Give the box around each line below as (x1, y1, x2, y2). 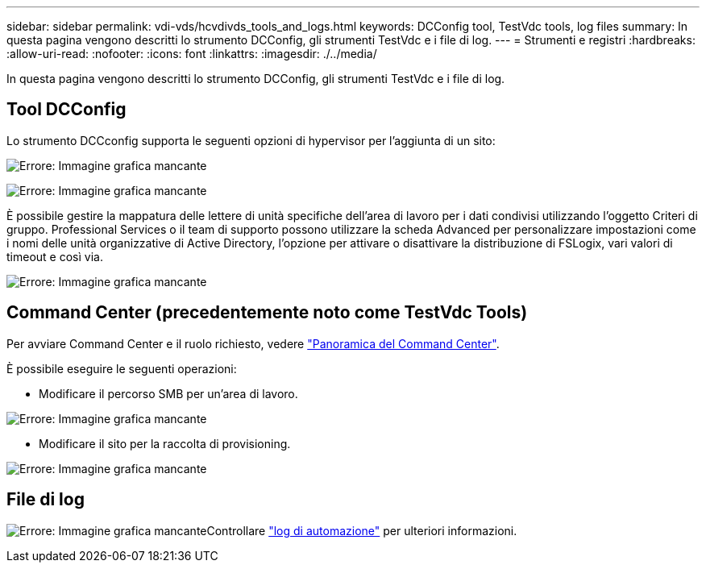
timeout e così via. (6, 249, 103, 264)
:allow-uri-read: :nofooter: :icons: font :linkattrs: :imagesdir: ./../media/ (6, 47, 377, 60)
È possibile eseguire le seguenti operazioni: (6, 361, 237, 376)
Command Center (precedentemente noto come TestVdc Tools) (6, 302, 528, 323)
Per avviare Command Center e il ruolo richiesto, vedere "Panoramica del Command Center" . (6, 336, 500, 351)
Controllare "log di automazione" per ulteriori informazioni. (206, 523, 517, 538)
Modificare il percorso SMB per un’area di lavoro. (39, 386, 298, 401)
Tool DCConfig (6, 99, 127, 120)
